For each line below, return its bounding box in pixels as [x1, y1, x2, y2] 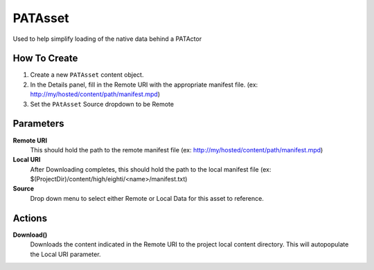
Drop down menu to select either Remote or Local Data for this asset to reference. [30, 194, 265, 202]
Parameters [12, 118, 64, 129]
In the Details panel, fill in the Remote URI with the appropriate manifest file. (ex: [30, 80, 258, 89]
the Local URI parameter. [30, 250, 101, 258]
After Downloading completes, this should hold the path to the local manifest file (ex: [30, 165, 271, 173]
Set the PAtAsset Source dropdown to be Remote [30, 100, 175, 108]
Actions [12, 212, 48, 224]
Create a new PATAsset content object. [30, 71, 144, 79]
